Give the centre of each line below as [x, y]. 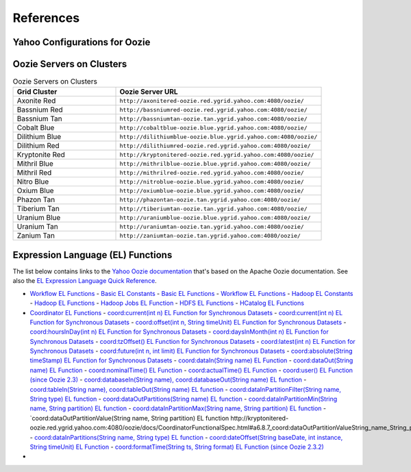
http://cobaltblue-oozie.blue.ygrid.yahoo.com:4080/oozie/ [213, 128]
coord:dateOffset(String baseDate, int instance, [276, 437]
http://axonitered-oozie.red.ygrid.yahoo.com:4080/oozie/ [212, 100]
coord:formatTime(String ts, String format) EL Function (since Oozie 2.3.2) [220, 447]
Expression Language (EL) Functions [92, 254]
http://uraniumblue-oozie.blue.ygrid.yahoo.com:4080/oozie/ [215, 218]
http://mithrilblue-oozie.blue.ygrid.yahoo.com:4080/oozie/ [215, 163]
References [46, 18]
